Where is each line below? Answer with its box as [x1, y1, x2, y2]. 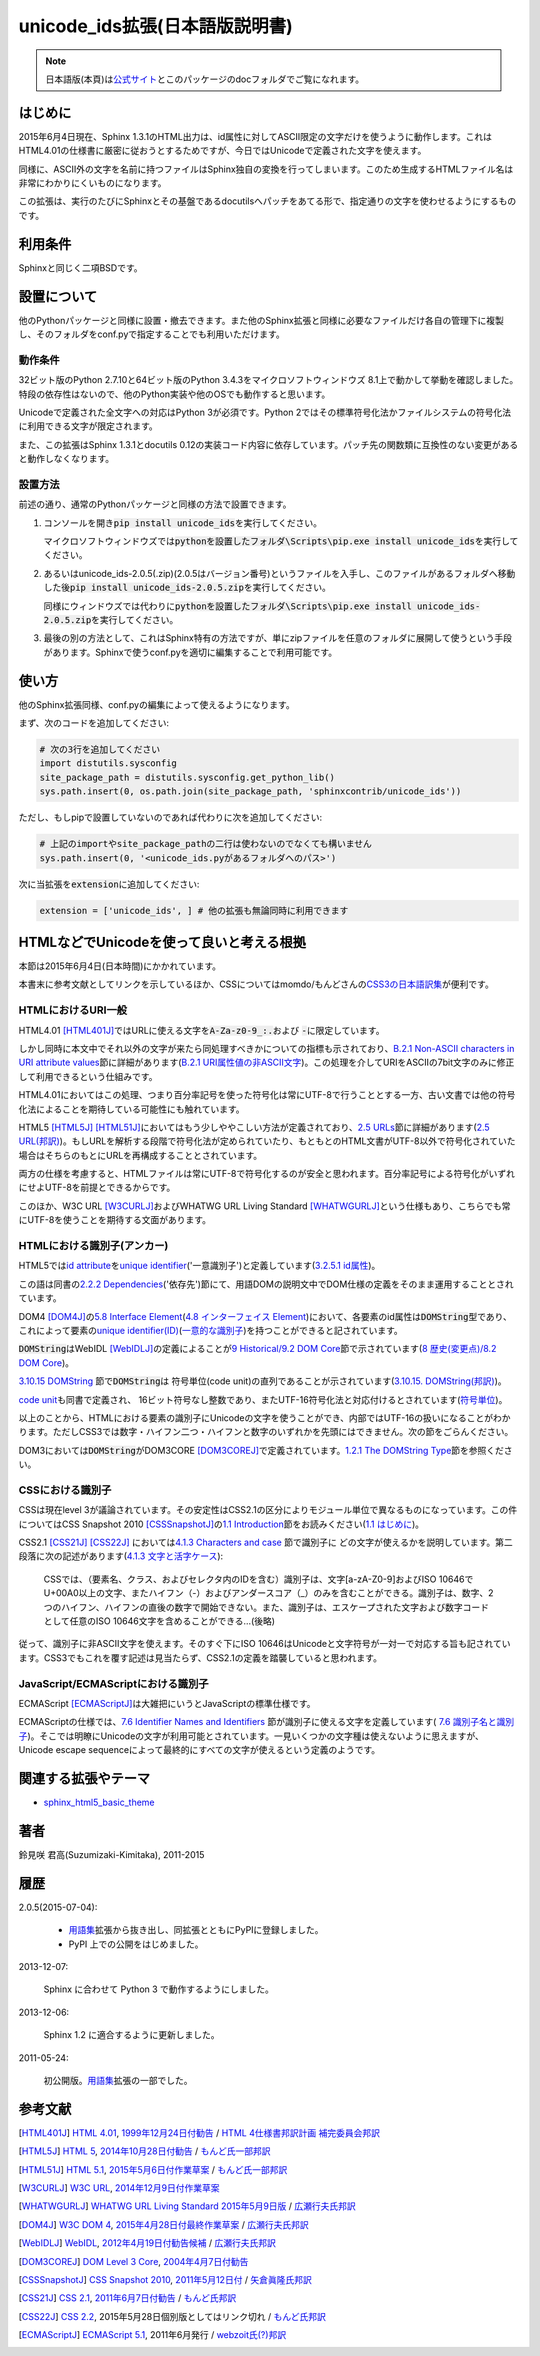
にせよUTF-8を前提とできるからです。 [18, 1181, 176, 1194]
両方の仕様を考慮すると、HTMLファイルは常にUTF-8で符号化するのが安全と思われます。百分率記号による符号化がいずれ [18, 1168, 515, 1180]
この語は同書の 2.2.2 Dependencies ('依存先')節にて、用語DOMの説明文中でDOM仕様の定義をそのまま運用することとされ [18, 1278, 514, 1290]
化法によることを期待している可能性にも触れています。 [18, 1103, 245, 1115]
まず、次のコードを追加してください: [18, 717, 170, 729]
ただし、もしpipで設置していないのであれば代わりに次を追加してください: [18, 811, 323, 824]
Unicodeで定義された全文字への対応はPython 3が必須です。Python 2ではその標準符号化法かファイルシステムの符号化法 [18, 406, 512, 418]
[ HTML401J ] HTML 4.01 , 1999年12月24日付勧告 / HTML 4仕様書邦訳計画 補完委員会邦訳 [18, 2126, 380, 2139]
